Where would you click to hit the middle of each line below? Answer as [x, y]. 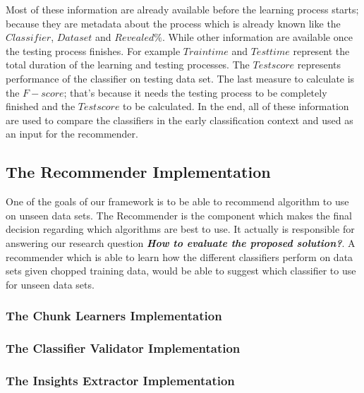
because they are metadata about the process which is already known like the [173, 23]
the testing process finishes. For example [93, 50]
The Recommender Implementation [138, 172]
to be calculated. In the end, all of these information [236, 106]
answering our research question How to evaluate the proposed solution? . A [181, 242]
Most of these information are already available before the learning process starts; [182, 9]
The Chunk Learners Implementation [114, 316]
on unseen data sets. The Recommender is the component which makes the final [179, 215]
